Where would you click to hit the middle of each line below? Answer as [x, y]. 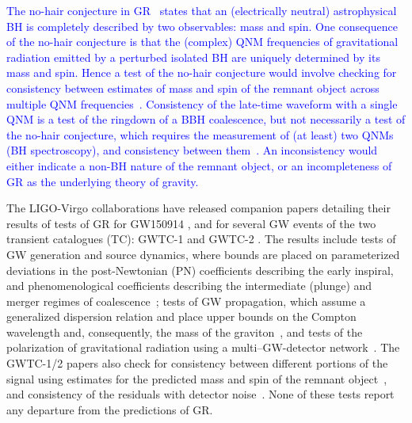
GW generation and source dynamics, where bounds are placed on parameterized [203, 254]
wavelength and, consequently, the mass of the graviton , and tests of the [185, 332]
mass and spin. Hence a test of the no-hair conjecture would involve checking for [202, 72]
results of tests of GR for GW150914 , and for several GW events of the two [191, 223]
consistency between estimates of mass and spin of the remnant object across [193, 88]
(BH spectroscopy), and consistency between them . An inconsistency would [192, 150]
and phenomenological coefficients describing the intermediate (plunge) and [189, 286]
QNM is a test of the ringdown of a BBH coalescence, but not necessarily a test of [206, 119]
